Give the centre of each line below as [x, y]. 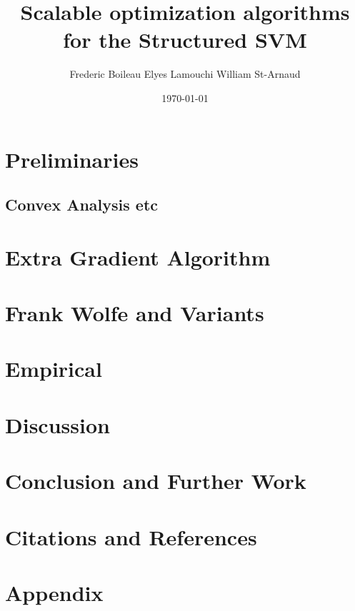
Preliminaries [72, 159]
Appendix [54, 592]
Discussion [57, 424]
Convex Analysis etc [82, 204]
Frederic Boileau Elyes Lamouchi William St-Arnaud [185, 74]
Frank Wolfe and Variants [135, 313]
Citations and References [131, 536]
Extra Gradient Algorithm [138, 257]
